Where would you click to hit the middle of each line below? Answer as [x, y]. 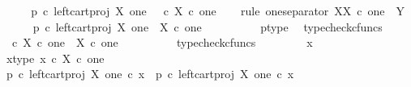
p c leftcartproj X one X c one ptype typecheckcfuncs [208, 26]
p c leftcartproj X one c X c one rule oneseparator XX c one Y [218, 10]
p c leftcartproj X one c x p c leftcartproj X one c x [150, 74]
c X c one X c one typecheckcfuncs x [162, 42]
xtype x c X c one [55, 58]
